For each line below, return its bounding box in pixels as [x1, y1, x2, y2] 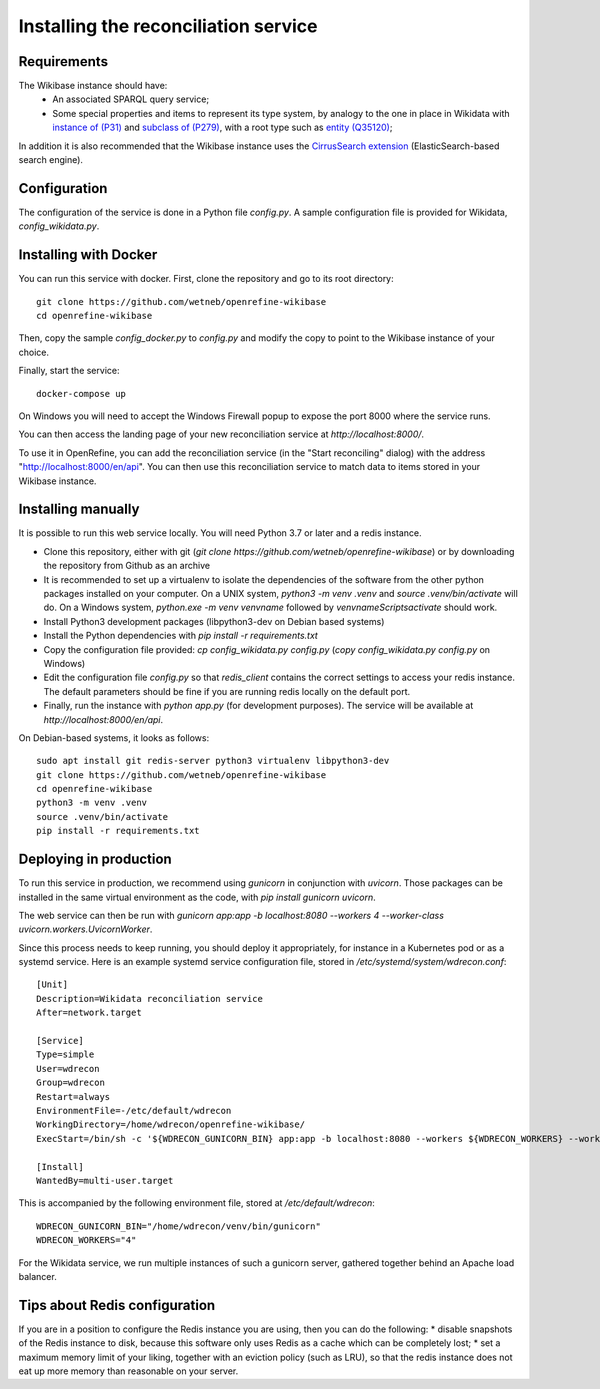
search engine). [18, 154, 84, 166]
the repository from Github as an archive [43, 560, 210, 572]
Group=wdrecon [36, 1077, 105, 1089]
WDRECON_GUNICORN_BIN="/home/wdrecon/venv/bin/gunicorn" [36, 1220, 322, 1232]
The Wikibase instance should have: [18, 80, 168, 92]
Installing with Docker [18, 246, 158, 264]
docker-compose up [36, 388, 127, 399]
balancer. [18, 1270, 57, 1282]
